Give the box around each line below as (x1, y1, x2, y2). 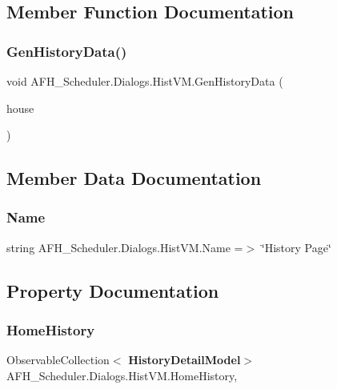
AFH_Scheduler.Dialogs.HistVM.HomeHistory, (6, 367, 238, 383)
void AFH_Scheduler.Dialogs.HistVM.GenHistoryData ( (6, 73, 283, 89)
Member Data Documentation (6, 166, 262, 190)
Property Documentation (6, 278, 219, 303)
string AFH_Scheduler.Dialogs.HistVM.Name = (6, 239, 243, 255)
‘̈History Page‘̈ (261, 239, 331, 255)
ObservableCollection (6, 351, 110, 368)
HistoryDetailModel (128, 351, 241, 368)
